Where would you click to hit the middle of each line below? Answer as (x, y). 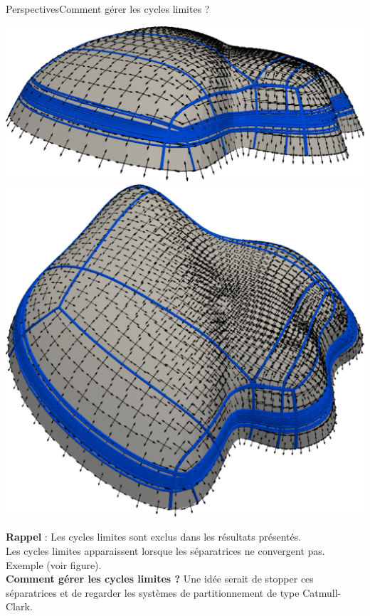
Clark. (19, 606)
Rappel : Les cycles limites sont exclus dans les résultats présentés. (154, 537)
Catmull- (322, 592)
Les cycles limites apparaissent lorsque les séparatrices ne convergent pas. (165, 550)
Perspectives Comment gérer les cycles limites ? (108, 9)
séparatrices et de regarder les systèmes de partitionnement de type (153, 592)
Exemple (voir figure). (54, 564)
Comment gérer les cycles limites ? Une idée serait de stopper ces (160, 579)
